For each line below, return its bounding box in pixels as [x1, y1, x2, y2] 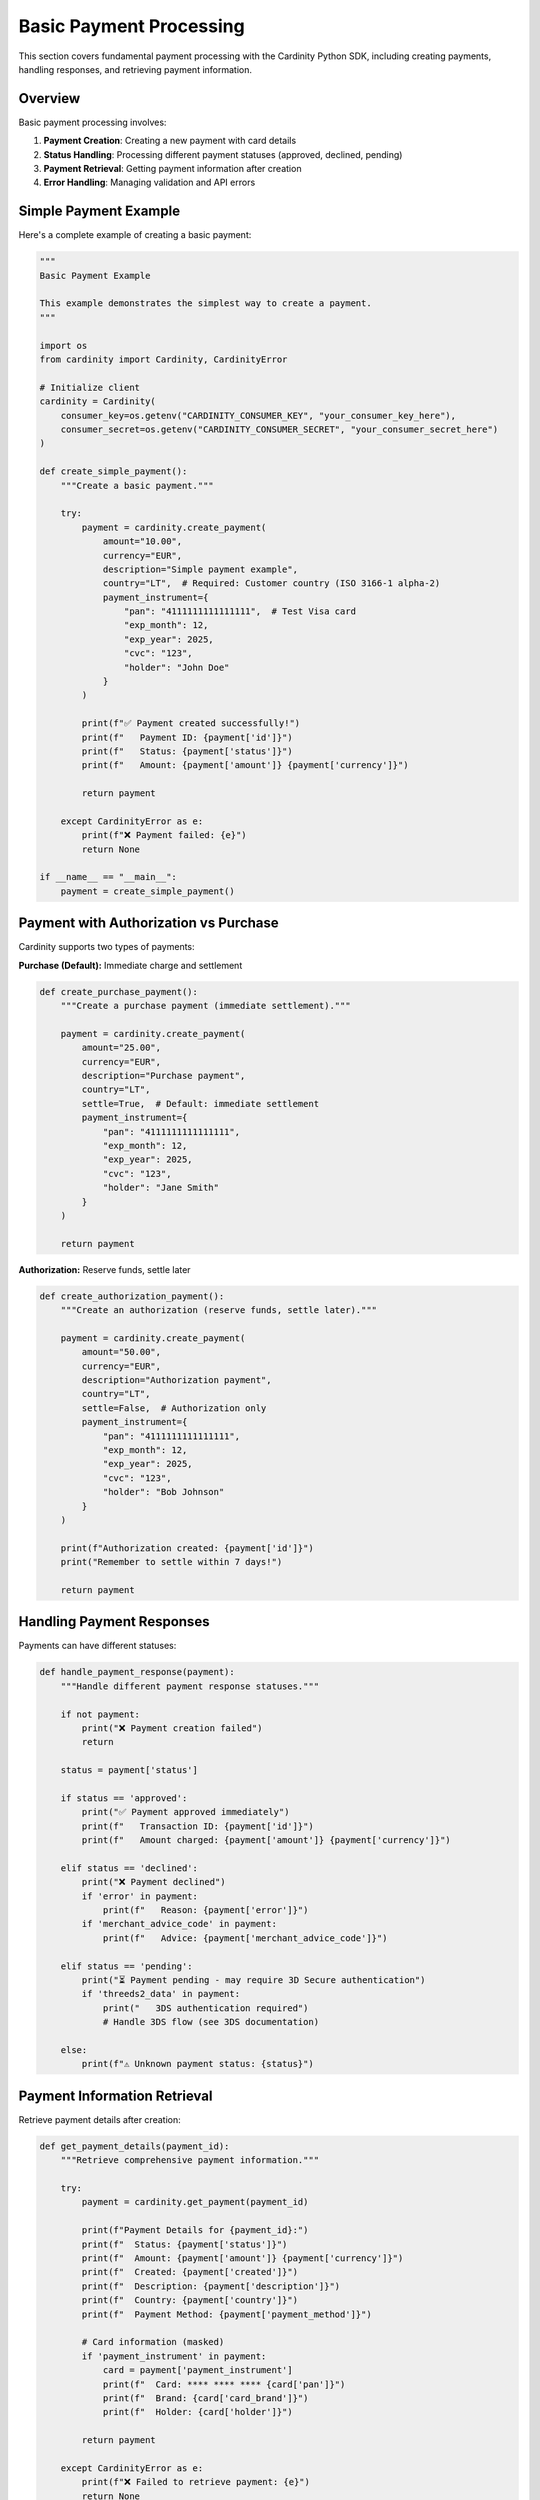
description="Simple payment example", [102, 563, 299, 575]
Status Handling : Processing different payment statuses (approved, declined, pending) [43, 148, 403, 160]
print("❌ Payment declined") [81, 1876, 226, 1888]
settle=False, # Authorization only [81, 1402, 267, 1414]
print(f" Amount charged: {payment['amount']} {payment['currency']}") [81, 1835, 452, 1846]
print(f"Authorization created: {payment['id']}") [60, 1542, 314, 1554]
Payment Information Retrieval [18, 2087, 213, 2104]
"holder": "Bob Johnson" [102, 1486, 225, 1498]
